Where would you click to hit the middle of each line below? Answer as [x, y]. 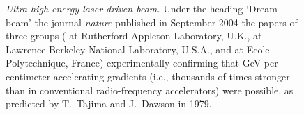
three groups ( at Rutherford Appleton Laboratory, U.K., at [134, 36]
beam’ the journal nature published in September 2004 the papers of [152, 22]
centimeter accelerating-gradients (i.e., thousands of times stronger [148, 76]
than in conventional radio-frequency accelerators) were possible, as [150, 90]
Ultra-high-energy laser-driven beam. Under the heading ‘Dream [142, 8]
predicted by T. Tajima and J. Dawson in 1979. [109, 104]
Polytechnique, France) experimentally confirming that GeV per [142, 63]
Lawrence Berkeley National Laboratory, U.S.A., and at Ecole [138, 49]
